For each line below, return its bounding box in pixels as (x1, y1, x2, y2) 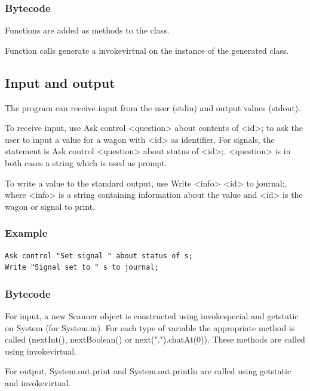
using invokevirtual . (5, 344, 76, 357)
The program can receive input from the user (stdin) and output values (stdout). (5, 101, 301, 114)
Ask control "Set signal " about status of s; (5, 251, 193, 260)
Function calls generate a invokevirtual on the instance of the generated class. (5, 44, 289, 56)
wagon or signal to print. (5, 200, 96, 212)
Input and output (5, 73, 115, 91)
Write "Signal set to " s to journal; (5, 263, 159, 272)
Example (5, 225, 48, 240)
